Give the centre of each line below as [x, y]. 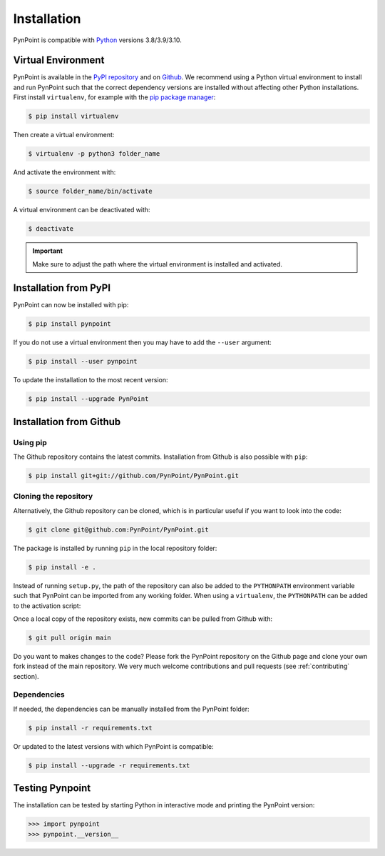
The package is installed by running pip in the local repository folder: [115, 548]
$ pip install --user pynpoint [83, 362]
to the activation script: [47, 606]
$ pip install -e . [62, 567]
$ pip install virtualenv [73, 116]
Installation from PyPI [62, 288]
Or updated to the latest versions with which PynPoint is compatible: [113, 746]
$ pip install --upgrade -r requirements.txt [109, 765]
